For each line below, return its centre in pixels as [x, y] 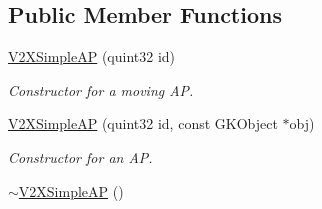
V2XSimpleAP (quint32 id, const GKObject [143, 123]
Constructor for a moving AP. [101, 89]
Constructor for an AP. [80, 156]
